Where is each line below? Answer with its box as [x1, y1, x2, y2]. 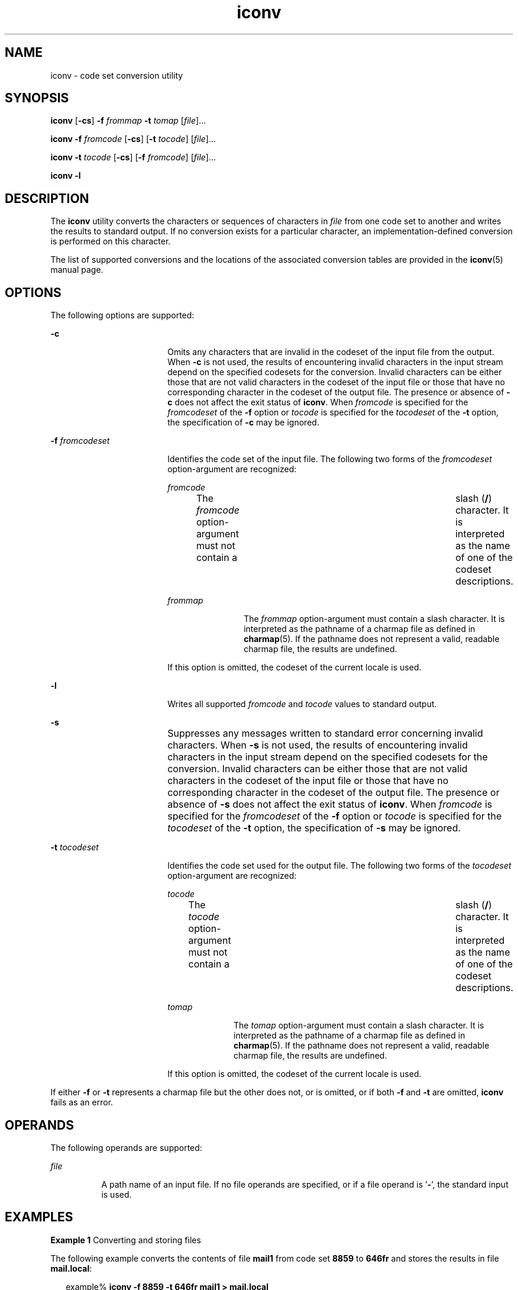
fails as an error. [50, 1097, 114, 1108]
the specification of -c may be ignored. [167, 417, 319, 428]
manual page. [50, 265, 103, 275]
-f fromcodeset [50, 436, 110, 446]
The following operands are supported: [50, 1142, 202, 1153]
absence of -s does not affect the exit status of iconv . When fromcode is [167, 798, 493, 811]
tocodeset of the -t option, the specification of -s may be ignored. [167, 822, 461, 834]
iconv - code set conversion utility [50, 70, 183, 80]
